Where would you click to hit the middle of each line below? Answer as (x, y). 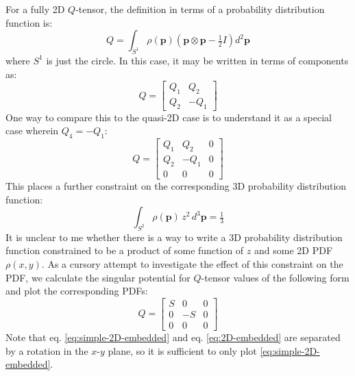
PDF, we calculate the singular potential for (98, 277)
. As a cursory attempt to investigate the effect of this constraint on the (192, 264)
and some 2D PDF (294, 250)
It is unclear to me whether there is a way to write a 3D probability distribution (174, 237)
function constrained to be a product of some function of (125, 250)
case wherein (32, 130)
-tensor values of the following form (275, 277)
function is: (29, 22)
